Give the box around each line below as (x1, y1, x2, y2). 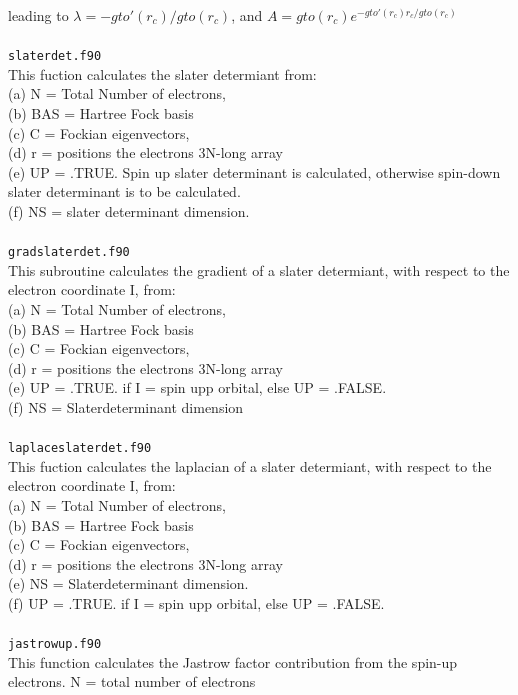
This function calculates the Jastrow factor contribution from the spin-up (8, 651, 458, 672)
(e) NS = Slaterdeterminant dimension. (8, 573, 249, 594)
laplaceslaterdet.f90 (8, 441, 152, 456)
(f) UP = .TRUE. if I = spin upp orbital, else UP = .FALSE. (8, 593, 385, 613)
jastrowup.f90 (8, 637, 102, 652)
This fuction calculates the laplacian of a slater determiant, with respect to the (8, 455, 492, 476)
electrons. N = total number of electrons (8, 671, 256, 692)
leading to (8, 5, 69, 25)
